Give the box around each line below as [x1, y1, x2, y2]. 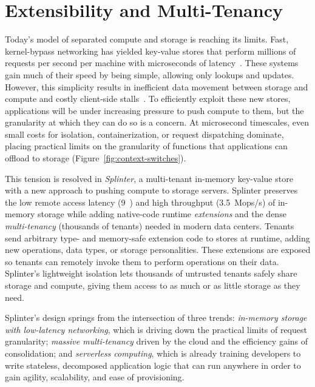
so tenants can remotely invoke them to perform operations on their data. [5, 255, 279, 268]
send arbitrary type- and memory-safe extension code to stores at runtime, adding [5, 231, 310, 244]
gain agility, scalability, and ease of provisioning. [5, 371, 185, 383]
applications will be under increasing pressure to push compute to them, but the [5, 104, 304, 116]
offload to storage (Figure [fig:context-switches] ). [5, 152, 186, 164]
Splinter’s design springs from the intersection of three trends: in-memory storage [5, 311, 307, 324]
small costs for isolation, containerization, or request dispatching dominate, [5, 127, 284, 140]
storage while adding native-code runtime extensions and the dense [38, 207, 286, 220]
